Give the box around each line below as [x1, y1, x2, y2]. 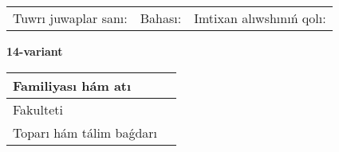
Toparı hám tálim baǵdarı [13, 123, 158, 142]
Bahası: [140, 9, 182, 27]
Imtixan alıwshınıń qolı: [194, 9, 326, 27]
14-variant [6, 43, 63, 59]
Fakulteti [13, 99, 63, 119]
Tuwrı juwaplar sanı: [13, 9, 128, 27]
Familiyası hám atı [13, 76, 132, 95]
